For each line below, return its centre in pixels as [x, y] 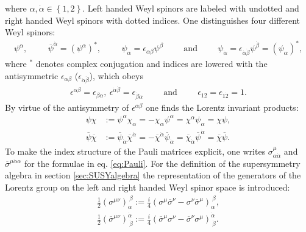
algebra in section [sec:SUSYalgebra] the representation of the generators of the [153, 175]
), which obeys [116, 75]
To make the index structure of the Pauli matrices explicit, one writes [135, 151]
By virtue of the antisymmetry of [67, 107]
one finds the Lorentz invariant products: [222, 107]
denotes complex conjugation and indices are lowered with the [151, 64]
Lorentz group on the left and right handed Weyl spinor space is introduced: [148, 187]
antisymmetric [32, 75]
